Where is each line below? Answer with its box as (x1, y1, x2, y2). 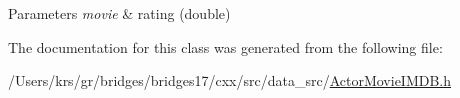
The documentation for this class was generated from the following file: (8, 36, 443, 57)
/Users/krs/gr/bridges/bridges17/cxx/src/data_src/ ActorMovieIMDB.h (8, 70, 452, 91)
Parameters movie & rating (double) (8, 3, 231, 23)
